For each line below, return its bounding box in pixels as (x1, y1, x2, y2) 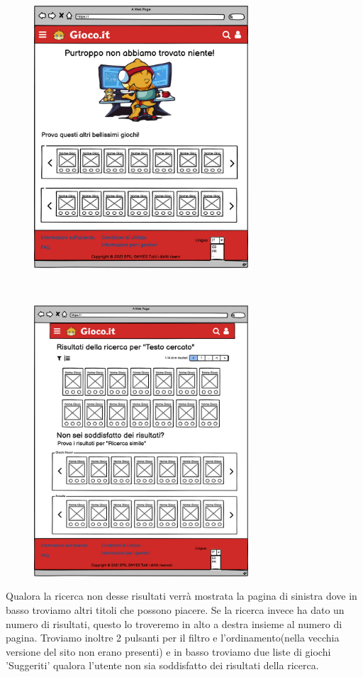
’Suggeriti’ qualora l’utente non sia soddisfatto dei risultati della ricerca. (6, 658, 319, 673)
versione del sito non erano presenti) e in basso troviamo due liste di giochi (6, 644, 331, 659)
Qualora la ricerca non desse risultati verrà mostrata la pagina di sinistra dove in (6, 588, 357, 603)
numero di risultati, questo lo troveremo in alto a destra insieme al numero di (6, 616, 342, 631)
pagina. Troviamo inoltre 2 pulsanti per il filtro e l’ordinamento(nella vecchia (6, 630, 340, 645)
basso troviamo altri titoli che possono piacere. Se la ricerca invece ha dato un (6, 602, 345, 617)
